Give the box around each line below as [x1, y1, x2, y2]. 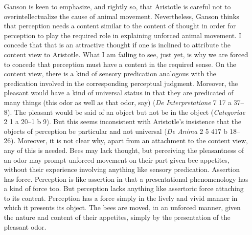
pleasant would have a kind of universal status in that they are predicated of [4, 87, 234, 98]
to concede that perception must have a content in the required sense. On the [4, 59, 236, 69]
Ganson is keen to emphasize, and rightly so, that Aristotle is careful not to [4, 1, 231, 11]
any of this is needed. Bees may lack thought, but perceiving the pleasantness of [4, 145, 244, 155]
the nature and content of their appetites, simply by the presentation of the [4, 212, 230, 222]
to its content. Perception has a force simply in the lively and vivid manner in [4, 192, 238, 203]
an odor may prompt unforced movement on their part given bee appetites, [4, 154, 229, 165]
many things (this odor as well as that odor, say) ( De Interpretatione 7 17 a [4, 97, 231, 107]
